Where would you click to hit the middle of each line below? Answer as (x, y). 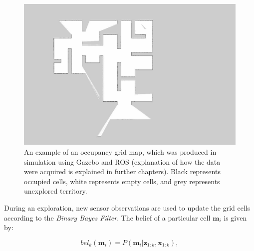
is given (235, 217)
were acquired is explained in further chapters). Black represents (122, 171)
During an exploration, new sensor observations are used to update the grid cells (127, 207)
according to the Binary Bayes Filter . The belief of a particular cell (107, 217)
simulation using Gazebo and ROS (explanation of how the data (122, 161)
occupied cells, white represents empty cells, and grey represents (122, 181)
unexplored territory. (56, 191)
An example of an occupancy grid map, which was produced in (120, 151)
